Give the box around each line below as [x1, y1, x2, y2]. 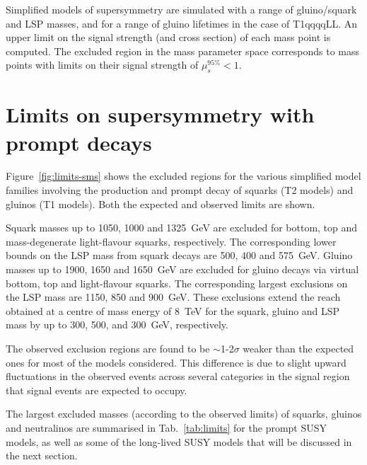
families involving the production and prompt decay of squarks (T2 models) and [6, 183, 354, 197]
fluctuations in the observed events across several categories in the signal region [6, 369, 350, 384]
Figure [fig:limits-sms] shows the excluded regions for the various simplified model [6, 168, 361, 183]
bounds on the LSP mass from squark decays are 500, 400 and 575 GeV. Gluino [6, 248, 353, 263]
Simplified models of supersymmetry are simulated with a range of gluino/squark [6, 2, 357, 16]
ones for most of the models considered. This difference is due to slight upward [6, 355, 346, 369]
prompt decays [6, 127, 152, 156]
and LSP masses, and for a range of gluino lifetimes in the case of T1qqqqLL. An [6, 16, 358, 30]
